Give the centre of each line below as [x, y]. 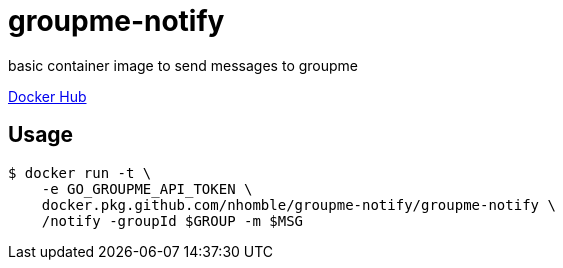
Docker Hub [47, 96]
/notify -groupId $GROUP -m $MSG [172, 220]
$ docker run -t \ [80, 172]
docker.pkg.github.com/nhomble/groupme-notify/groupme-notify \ [298, 204]
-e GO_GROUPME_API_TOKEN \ [147, 188]
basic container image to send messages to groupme [183, 65]
